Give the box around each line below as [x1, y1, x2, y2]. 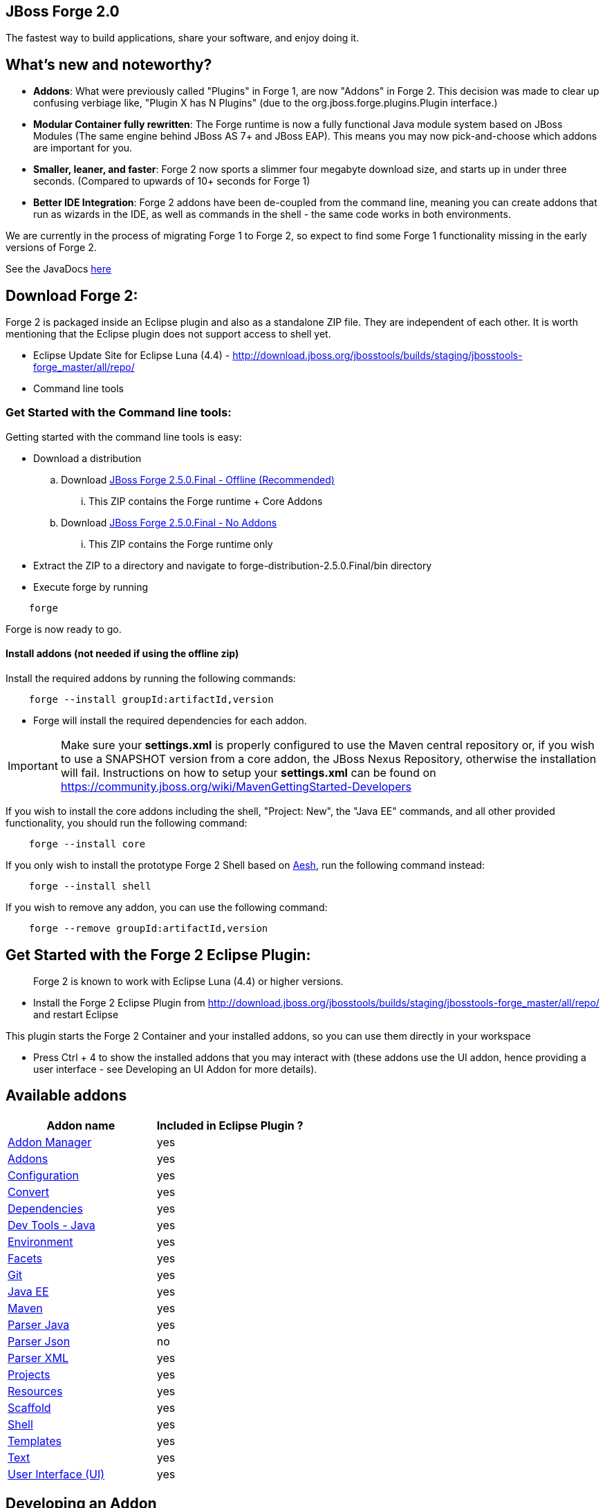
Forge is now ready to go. [6, 623, 122, 635]
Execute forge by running [33, 580, 149, 593]
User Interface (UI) [8, 1466, 105, 1481]
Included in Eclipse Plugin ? [156, 1118, 304, 1132]
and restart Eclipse [33, 1008, 119, 1020]
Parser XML [8, 1350, 68, 1365]
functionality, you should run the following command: [6, 817, 248, 829]
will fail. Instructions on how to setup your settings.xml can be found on [60, 766, 436, 780]
